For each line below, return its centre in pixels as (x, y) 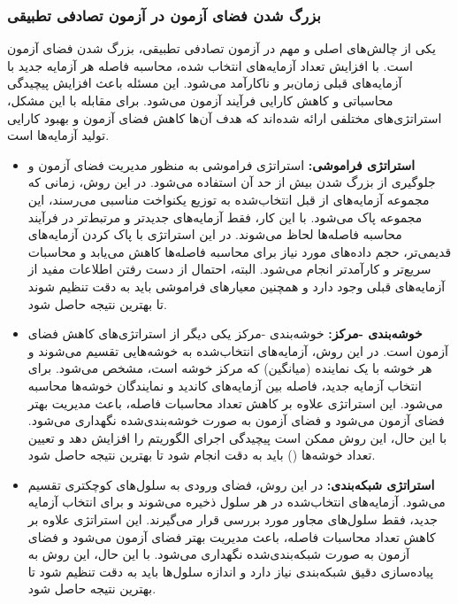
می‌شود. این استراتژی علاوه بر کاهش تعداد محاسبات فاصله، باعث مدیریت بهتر (235, 403)
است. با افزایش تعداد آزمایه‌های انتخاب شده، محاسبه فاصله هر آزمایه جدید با (210, 65)
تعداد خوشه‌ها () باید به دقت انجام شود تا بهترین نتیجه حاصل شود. (202, 455)
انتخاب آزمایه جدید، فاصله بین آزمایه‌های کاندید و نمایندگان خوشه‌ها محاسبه (225, 385)
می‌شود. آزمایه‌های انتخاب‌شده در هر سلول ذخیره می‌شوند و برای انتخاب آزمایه (237, 502)
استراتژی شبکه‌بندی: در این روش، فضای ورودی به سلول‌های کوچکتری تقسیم (231, 484)
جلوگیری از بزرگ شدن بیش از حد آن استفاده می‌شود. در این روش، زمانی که (232, 182)
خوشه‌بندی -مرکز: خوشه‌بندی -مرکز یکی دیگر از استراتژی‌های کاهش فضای (225, 333)
